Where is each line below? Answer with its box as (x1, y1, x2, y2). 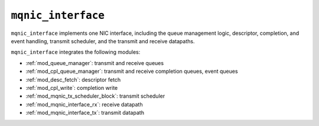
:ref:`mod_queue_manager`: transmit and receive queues (25, 59, 164, 66)
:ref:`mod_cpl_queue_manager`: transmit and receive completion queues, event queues (25, 68, 239, 75)
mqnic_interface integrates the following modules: (11, 49, 141, 56)
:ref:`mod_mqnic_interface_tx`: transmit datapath (25, 109, 145, 117)
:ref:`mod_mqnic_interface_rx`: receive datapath (25, 101, 143, 108)
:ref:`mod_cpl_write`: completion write (25, 84, 118, 91)
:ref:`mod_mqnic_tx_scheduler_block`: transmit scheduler (25, 92, 165, 100)
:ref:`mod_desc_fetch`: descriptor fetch (25, 76, 121, 83)
